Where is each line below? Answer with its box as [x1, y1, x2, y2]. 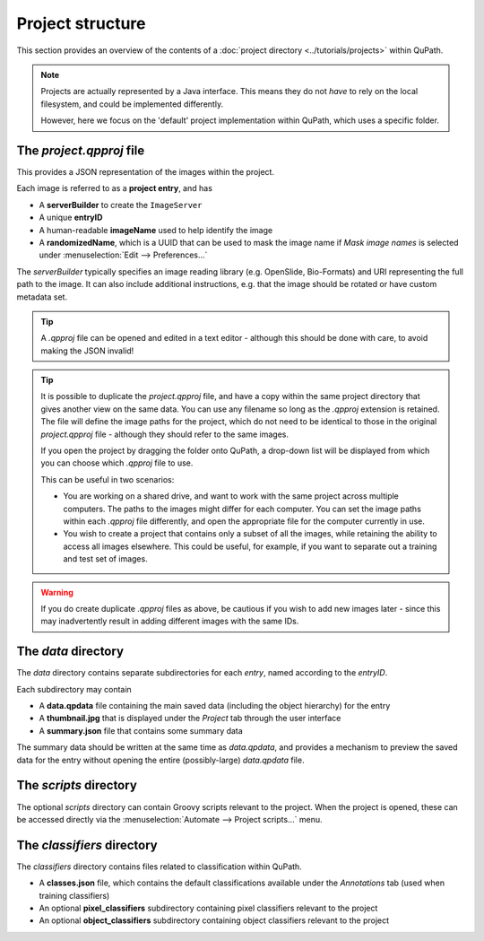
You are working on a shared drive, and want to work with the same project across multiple [63, 491, 399, 501]
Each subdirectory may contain [16, 684, 132, 694]
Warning [40, 587, 73, 597]
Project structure [16, 13, 146, 33]
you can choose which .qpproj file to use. [40, 457, 194, 468]
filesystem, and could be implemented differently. [40, 99, 224, 109]
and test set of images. [63, 553, 148, 564]
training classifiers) [39, 890, 110, 901]
